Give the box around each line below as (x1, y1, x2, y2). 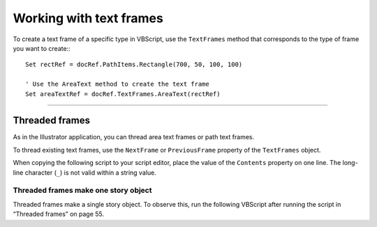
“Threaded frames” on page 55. (13, 210, 105, 219)
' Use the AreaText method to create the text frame (25, 80, 209, 88)
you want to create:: (13, 44, 71, 52)
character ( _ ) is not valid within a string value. (24, 168, 156, 177)
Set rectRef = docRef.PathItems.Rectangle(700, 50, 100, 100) (25, 61, 243, 69)
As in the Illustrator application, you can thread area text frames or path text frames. (13, 133, 255, 141)
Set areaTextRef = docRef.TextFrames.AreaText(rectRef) (25, 90, 221, 97)
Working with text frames (13, 10, 163, 26)
